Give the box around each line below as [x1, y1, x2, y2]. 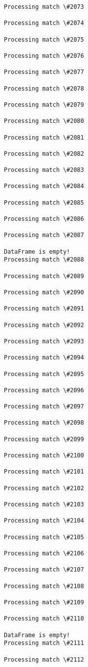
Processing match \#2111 [4, 640, 84, 647]
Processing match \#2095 [4, 370, 84, 378]
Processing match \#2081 [4, 134, 84, 141]
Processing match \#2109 [4, 598, 84, 606]
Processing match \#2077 [4, 69, 84, 76]
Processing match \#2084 [4, 183, 84, 190]
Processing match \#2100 [4, 452, 84, 459]
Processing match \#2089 [4, 272, 84, 280]
